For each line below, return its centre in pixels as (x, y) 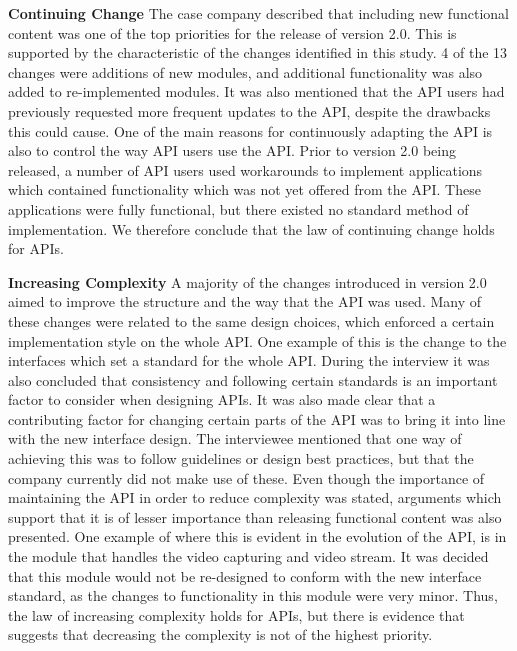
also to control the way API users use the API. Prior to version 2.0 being (232, 150)
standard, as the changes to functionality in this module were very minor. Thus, (253, 595)
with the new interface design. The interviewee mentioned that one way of (235, 438)
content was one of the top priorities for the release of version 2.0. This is (232, 32)
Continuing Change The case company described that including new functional (258, 13)
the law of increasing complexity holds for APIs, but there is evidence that (236, 614)
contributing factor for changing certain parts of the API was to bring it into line (257, 418)
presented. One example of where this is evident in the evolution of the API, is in (257, 536)
